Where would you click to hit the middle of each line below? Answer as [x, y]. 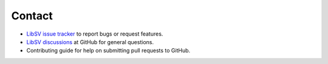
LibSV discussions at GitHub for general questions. [90, 42]
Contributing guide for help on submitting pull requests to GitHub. [108, 51]
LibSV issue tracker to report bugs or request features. [95, 34]
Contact [32, 16]
